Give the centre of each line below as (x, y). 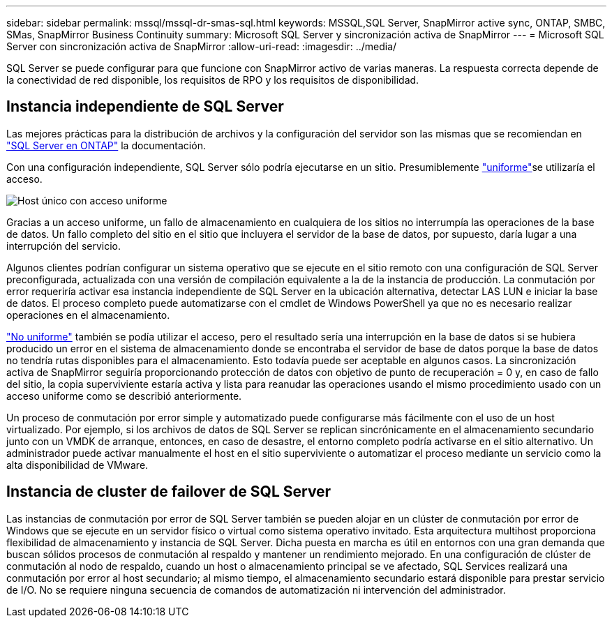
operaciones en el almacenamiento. (88, 315)
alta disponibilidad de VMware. (77, 465)
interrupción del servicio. (64, 246)
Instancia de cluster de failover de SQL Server (169, 492)
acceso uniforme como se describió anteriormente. (124, 396)
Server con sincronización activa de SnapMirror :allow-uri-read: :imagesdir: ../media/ (202, 46)
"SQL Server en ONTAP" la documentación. (106, 145)
